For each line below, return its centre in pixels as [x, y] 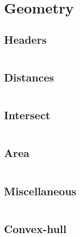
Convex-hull [35, 228]
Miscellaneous [40, 191]
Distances [29, 77]
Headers [25, 39]
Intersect [27, 115]
